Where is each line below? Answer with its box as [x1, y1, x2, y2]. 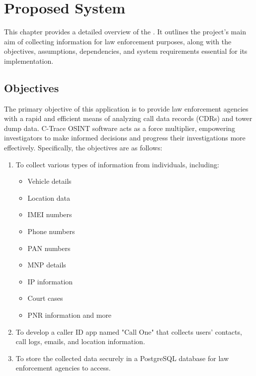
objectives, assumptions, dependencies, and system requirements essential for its [4, 46, 248, 56]
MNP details [27, 259, 66, 270]
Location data [27, 192, 70, 203]
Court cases [27, 293, 63, 303]
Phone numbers [27, 226, 75, 237]
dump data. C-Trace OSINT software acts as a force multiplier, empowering [4, 123, 236, 133]
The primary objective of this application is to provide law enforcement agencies [4, 103, 249, 114]
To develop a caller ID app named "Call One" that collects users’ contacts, [15, 326, 242, 337]
